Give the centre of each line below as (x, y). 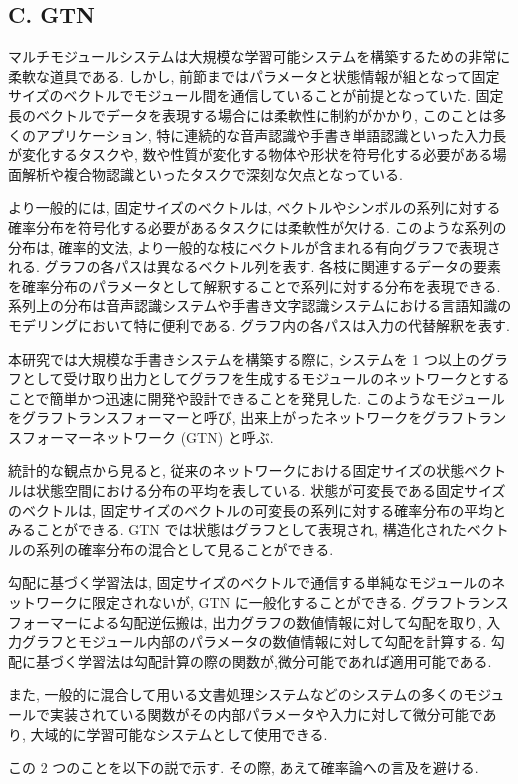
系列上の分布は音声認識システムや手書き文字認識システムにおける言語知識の (260, 305)
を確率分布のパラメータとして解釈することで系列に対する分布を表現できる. (254, 285)
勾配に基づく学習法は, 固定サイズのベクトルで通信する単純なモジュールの (250, 582)
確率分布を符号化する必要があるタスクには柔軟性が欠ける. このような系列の (257, 226)
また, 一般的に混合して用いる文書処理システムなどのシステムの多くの (236, 694)
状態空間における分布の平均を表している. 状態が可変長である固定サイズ (270, 490)
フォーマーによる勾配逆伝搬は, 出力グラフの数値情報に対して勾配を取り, (245, 621)
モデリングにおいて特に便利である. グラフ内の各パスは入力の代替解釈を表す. (259, 324)
